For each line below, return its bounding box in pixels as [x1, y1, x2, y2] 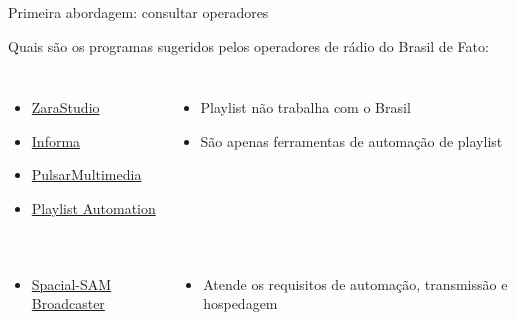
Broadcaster [31, 293, 105, 314]
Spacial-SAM [31, 273, 112, 294]
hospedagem [203, 293, 278, 314]
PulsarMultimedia [31, 164, 142, 185]
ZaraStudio [31, 97, 100, 118]
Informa [31, 130, 81, 151]
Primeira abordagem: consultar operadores [8, 2, 269, 22]
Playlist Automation [31, 197, 156, 218]
